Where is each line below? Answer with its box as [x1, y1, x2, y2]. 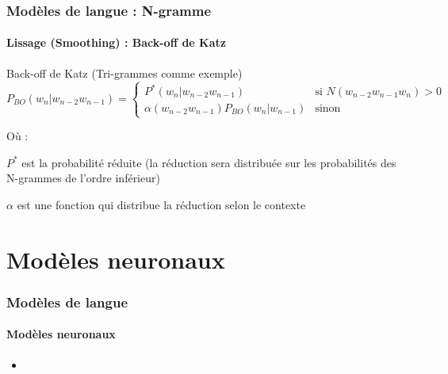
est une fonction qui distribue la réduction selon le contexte [17, 197, 306, 213]
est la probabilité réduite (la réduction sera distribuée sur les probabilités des [21, 154, 396, 170]
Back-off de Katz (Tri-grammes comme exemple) [6, 64, 243, 81]
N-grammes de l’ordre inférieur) [6, 170, 160, 186]
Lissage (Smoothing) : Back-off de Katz [6, 34, 226, 51]
